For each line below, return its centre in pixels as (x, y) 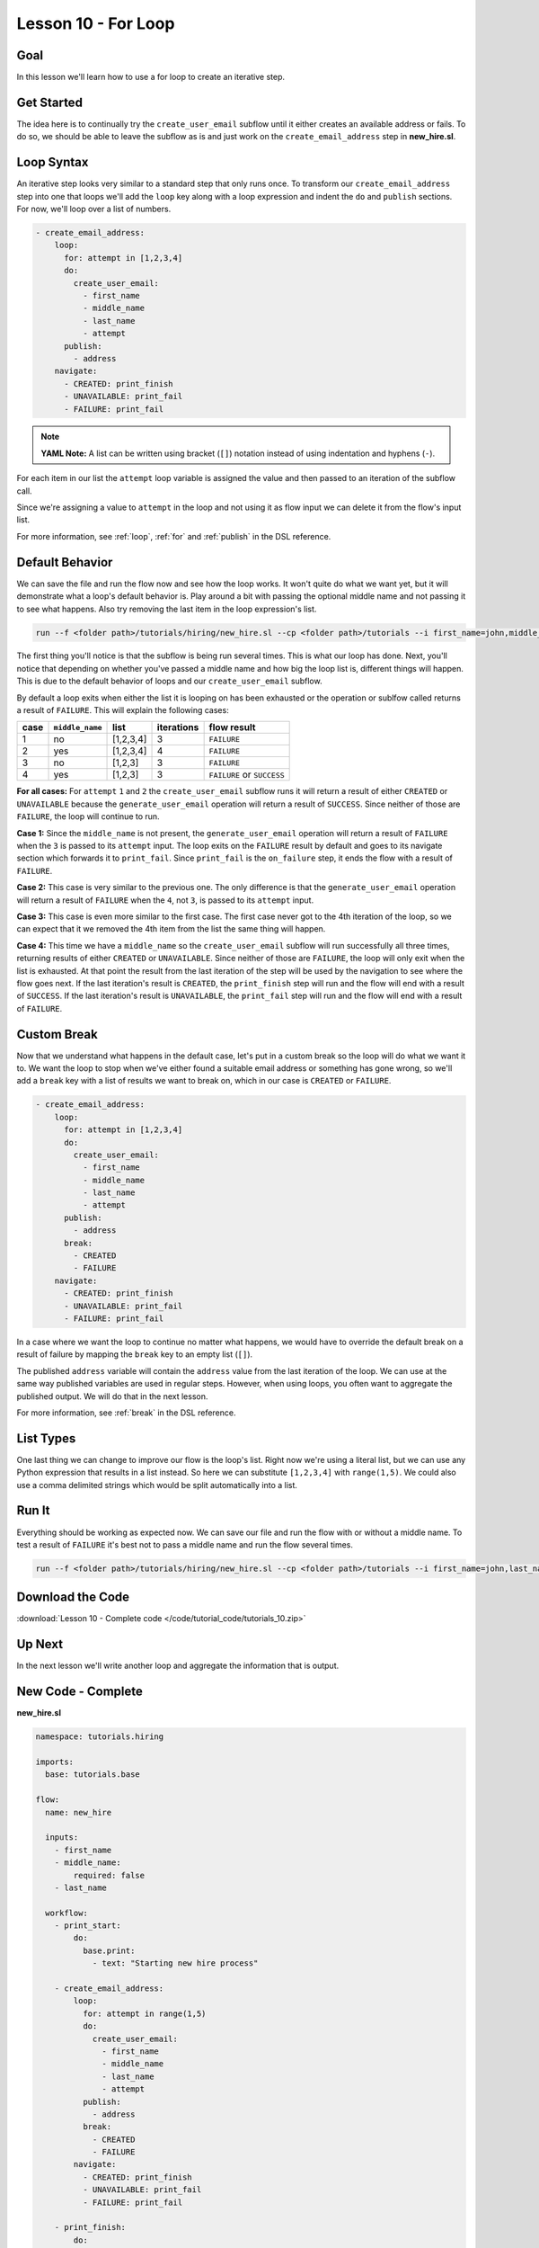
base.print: (109, 1950)
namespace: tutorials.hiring (100, 1737)
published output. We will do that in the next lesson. (112, 1396)
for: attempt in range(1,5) (144, 2013)
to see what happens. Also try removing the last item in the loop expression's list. (167, 609)
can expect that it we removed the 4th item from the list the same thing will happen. (171, 929)
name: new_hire (79, 1812)
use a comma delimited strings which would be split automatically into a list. (157, 1485)
